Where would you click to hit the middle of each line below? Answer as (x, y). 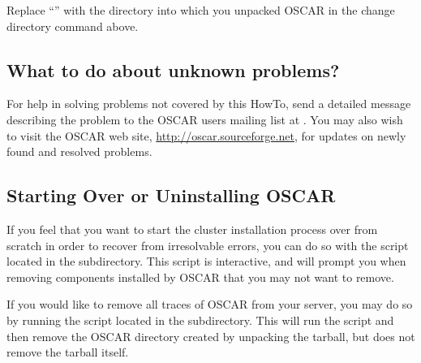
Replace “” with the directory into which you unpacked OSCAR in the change (201, 10)
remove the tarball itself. (68, 352)
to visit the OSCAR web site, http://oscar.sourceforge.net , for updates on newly (206, 135)
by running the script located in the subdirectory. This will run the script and (200, 320)
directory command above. (73, 26)
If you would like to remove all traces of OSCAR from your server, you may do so (210, 304)
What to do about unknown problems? (173, 69)
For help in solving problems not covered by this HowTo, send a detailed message (209, 104)
